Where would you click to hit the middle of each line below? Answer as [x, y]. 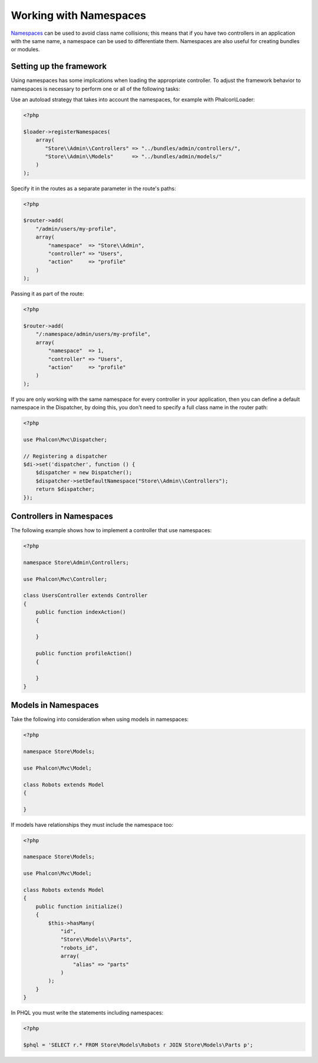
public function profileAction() [84, 653]
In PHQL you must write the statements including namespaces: [87, 1013]
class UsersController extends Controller [85, 596]
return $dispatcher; [65, 489]
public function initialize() [79, 906]
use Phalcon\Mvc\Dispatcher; [65, 439]
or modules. [26, 50]
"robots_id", [79, 948]
